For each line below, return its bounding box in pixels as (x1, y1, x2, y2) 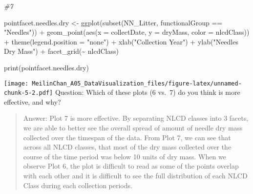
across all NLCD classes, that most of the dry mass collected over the (23, 142, 232, 152)
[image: (4, 80, 29, 87)
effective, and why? (4, 96, 61, 107)
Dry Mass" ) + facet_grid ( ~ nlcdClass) (4, 46, 119, 56)
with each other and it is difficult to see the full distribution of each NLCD (23, 171, 248, 181)
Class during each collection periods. (23, 180, 132, 190)
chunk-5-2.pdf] (4, 89, 53, 97)
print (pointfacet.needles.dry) (4, 62, 89, 72)
